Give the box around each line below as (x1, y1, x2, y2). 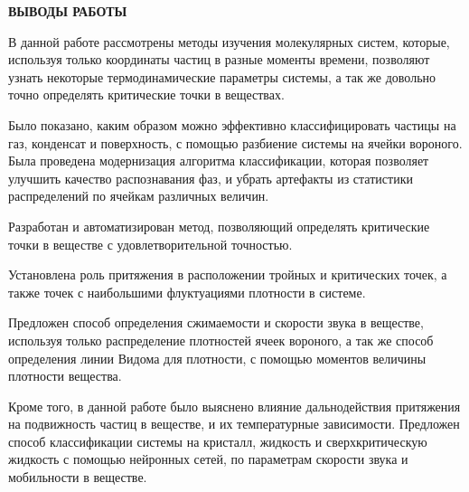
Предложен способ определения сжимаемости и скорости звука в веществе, (8, 313, 424, 332)
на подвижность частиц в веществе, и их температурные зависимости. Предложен (8, 414, 460, 433)
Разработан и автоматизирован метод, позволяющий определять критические (8, 216, 430, 235)
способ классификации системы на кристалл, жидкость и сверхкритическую (8, 431, 427, 450)
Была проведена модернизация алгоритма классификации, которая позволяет (8, 151, 429, 170)
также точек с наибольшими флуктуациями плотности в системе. (8, 282, 366, 301)
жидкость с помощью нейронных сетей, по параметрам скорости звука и (8, 449, 408, 468)
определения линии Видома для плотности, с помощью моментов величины (8, 348, 427, 367)
